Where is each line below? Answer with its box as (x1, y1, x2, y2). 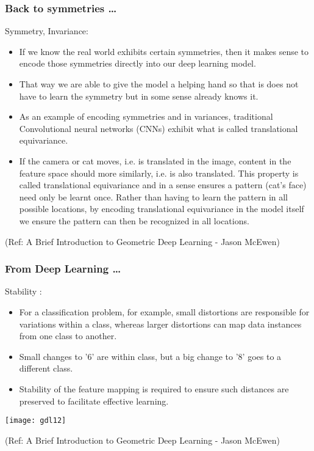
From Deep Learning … (5, 261, 121, 276)
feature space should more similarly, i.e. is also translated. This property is (19, 166, 299, 179)
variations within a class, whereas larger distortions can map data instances (19, 317, 302, 330)
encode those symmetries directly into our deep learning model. (19, 57, 256, 70)
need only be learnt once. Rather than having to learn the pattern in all (19, 190, 288, 203)
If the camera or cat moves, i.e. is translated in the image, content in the (19, 154, 291, 167)
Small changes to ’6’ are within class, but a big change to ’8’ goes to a (19, 350, 282, 362)
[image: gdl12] (5, 416, 66, 425)
